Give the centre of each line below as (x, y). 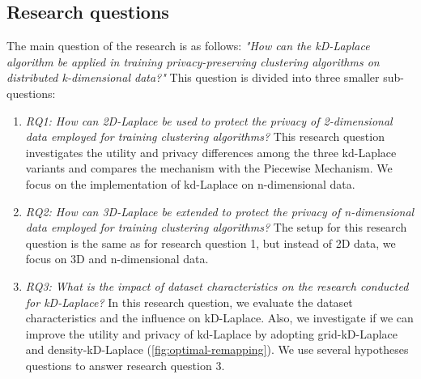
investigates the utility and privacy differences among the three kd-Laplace (211, 152)
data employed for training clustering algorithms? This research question (205, 136)
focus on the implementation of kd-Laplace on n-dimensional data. (190, 183)
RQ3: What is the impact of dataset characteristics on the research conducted (217, 285)
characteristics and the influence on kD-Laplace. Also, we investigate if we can (219, 318)
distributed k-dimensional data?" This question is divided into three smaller (193, 77)
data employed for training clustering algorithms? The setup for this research (216, 227)
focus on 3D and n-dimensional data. (117, 259)
